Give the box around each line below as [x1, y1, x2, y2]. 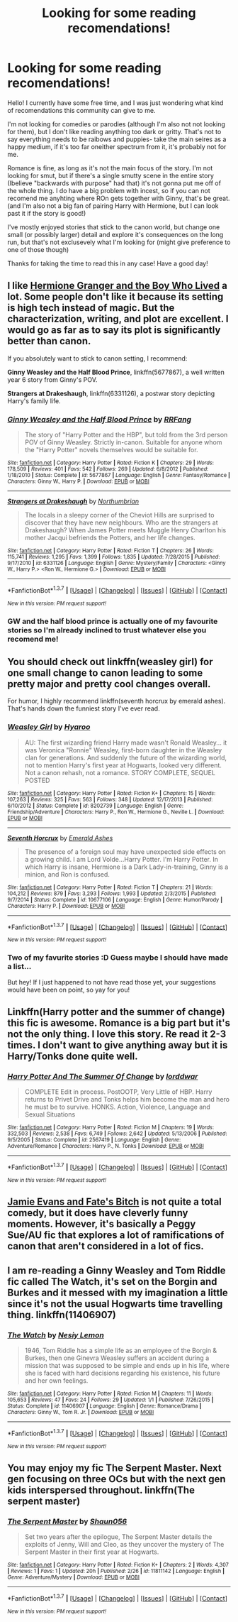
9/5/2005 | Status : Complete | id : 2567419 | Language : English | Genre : [7, 1136, 181, 1144]
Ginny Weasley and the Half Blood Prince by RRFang [7, 414, 192, 424]
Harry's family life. [7, 396, 62, 405]
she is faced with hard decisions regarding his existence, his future [24, 1369, 221, 1378]
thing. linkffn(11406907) [7, 1308, 117, 1321]
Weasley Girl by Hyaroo [7, 722, 91, 732]
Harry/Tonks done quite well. [7, 1051, 138, 1063]
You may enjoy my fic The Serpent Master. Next [7, 1462, 222, 1474]
